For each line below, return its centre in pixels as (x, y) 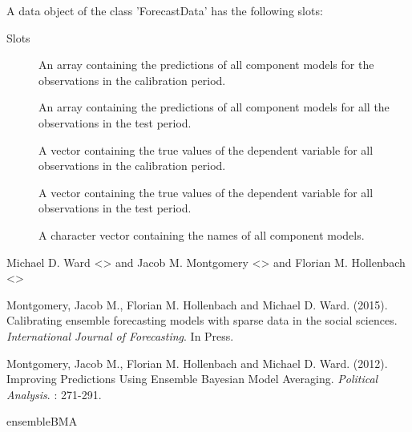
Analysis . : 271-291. (54, 394)
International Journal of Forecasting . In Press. (120, 335)
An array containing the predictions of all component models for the (206, 65)
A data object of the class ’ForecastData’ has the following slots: (165, 10)
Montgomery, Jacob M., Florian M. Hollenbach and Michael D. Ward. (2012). (197, 363)
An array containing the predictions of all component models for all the (214, 107)
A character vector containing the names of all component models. (202, 234)
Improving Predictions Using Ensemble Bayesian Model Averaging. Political (192, 379)
